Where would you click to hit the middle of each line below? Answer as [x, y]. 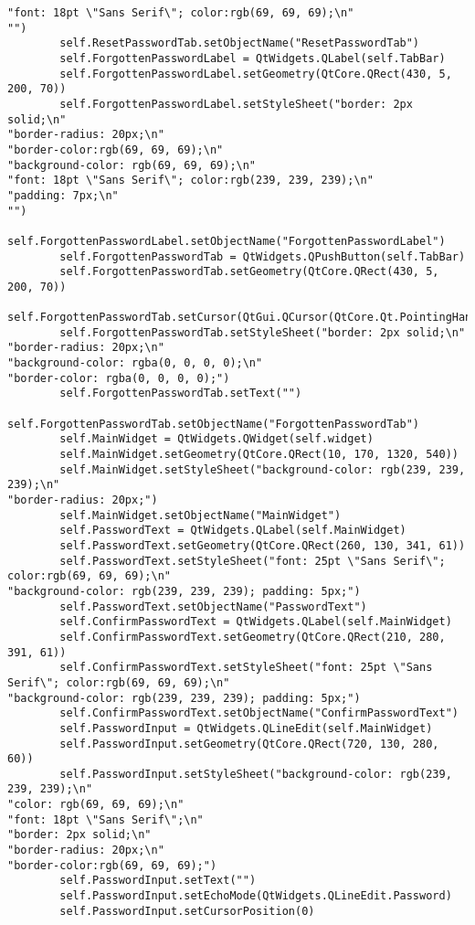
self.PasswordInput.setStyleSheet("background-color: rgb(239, [256, 774]
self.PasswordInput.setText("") [158, 881]
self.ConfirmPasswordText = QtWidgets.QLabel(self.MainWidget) [256, 622]
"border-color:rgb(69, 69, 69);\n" [116, 149]
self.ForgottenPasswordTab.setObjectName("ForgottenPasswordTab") [214, 424]
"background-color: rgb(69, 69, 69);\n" [132, 165]
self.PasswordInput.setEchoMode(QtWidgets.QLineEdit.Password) [256, 896]
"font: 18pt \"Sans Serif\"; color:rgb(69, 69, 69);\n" [181, 13]
